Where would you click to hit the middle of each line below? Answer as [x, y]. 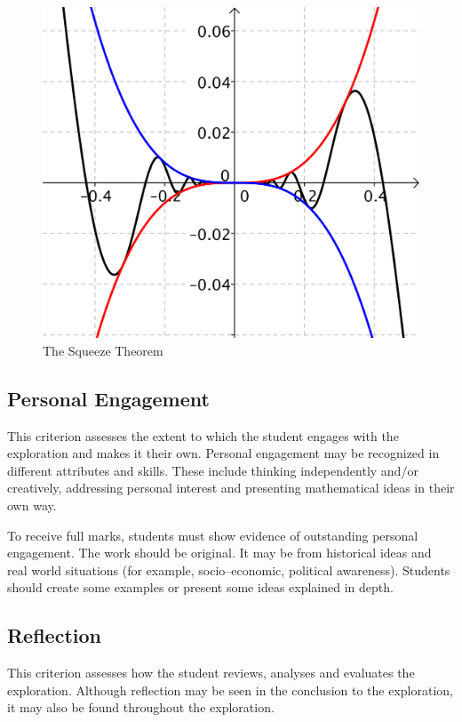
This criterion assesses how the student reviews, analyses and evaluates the [211, 673]
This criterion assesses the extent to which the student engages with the [203, 435]
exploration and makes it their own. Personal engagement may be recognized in [223, 453]
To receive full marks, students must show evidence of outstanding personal [213, 535]
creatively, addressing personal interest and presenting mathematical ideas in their [231, 488]
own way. [32, 505]
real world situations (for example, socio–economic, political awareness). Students [229, 570]
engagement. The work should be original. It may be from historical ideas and [219, 553]
